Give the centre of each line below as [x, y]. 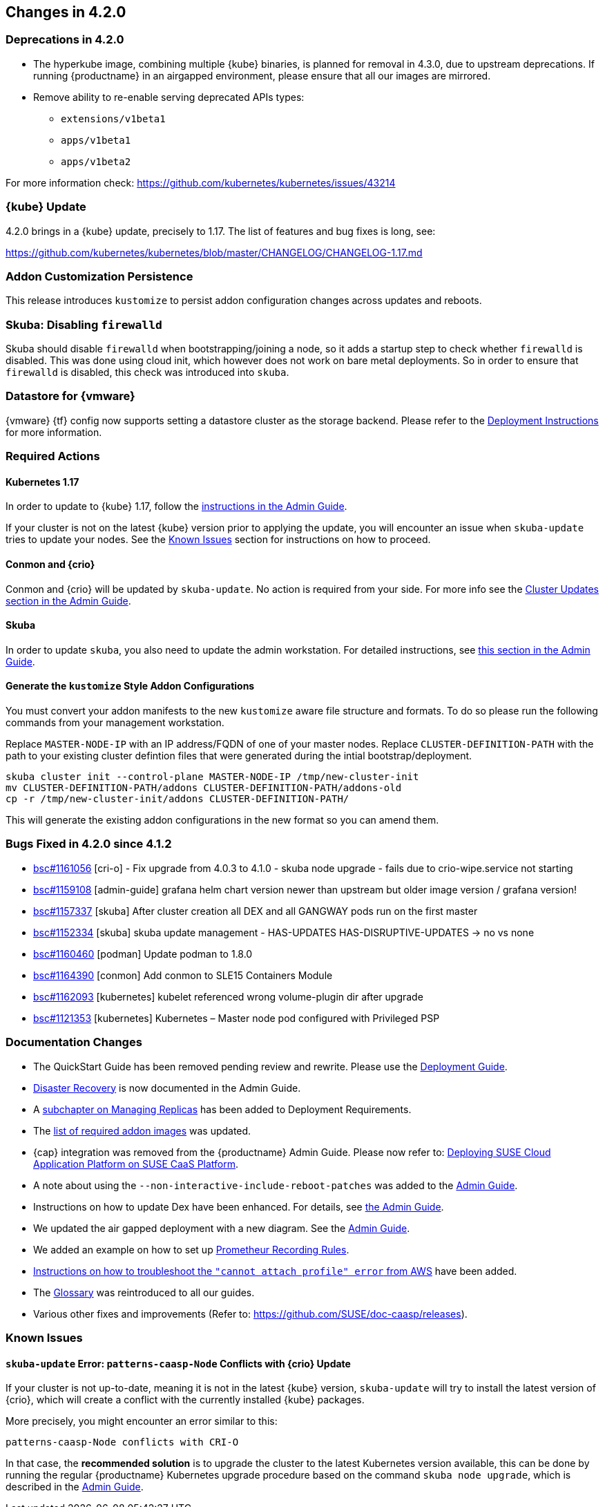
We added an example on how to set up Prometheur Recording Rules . [191, 1249]
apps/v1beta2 [96, 161]
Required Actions [53, 456]
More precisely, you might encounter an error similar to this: [142, 1421]
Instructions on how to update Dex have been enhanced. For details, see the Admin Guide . [239, 1206]
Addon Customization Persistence [99, 276]
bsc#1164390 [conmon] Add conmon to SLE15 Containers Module [183, 975]
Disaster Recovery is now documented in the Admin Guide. [167, 1088]
